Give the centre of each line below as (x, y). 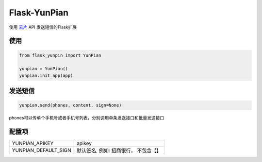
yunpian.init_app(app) (46, 75)
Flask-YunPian (39, 13)
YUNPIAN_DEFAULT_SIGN (41, 150)
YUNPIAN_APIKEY (33, 144)
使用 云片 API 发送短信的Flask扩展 (43, 27)
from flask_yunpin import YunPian (60, 55)
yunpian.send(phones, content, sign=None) (70, 105)
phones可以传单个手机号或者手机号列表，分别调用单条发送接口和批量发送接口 (87, 118)
